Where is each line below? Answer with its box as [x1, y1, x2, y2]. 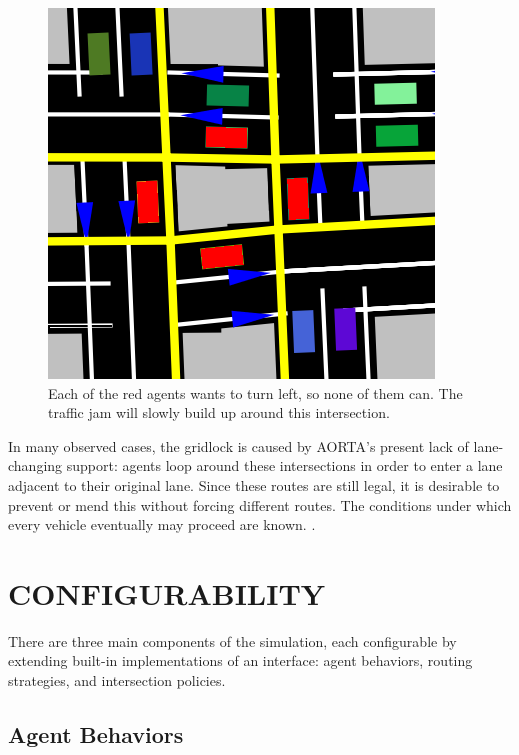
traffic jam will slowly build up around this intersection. [48, 402, 390, 423]
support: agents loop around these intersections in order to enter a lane [66, 455, 503, 476]
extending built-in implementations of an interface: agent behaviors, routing [8, 650, 473, 671]
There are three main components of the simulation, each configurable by [8, 630, 457, 651]
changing [8, 455, 63, 476]
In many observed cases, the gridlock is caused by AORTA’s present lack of [8, 435, 469, 456]
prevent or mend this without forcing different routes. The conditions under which [8, 494, 512, 515]
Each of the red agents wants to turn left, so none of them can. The [48, 382, 463, 403]
